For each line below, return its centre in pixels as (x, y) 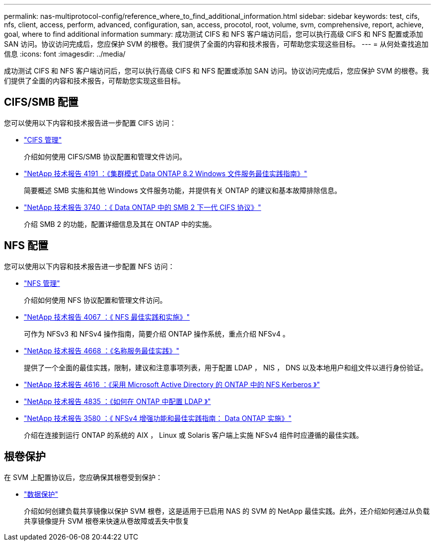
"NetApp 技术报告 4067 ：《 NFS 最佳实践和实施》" (107, 317)
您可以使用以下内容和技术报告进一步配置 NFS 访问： (89, 266)
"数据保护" (41, 494)
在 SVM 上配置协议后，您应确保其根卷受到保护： (83, 477)
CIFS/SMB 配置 (41, 102)
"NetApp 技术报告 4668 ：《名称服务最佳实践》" (102, 350)
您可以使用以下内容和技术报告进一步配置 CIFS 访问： (90, 123)
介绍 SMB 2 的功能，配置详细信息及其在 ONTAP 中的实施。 (120, 224)
